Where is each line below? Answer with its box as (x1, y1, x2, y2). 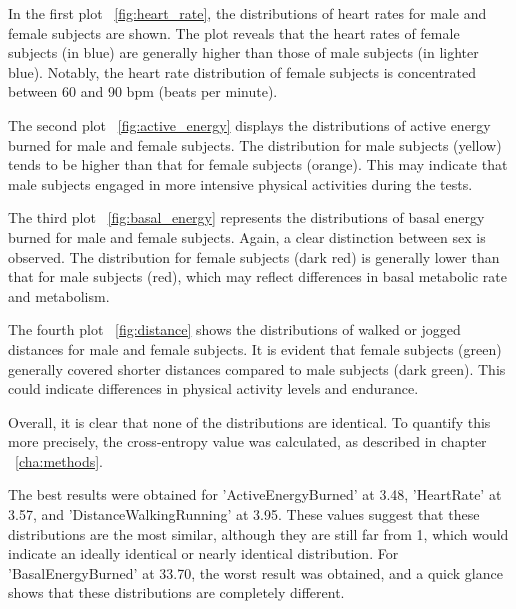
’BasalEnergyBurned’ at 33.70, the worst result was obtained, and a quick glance (8, 562, 503, 583)
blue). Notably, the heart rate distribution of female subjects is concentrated (8, 61, 476, 82)
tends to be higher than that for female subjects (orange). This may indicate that (8, 154, 508, 175)
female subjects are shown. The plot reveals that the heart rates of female (8, 22, 460, 43)
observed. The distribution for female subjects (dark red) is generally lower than (8, 246, 500, 267)
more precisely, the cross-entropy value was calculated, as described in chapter (8, 431, 487, 452)
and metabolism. (8, 285, 110, 306)
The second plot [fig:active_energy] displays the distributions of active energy (8, 114, 491, 135)
